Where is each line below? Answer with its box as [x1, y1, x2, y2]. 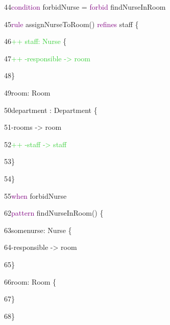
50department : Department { [4, 104, 98, 115]
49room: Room [4, 87, 51, 98]
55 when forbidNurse [4, 190, 67, 201]
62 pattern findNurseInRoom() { [4, 207, 104, 218]
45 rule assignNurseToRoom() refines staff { [4, 18, 139, 29]
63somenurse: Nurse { [4, 224, 72, 235]
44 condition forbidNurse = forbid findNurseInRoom [4, 2, 166, 12]
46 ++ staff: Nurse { [4, 36, 67, 47]
